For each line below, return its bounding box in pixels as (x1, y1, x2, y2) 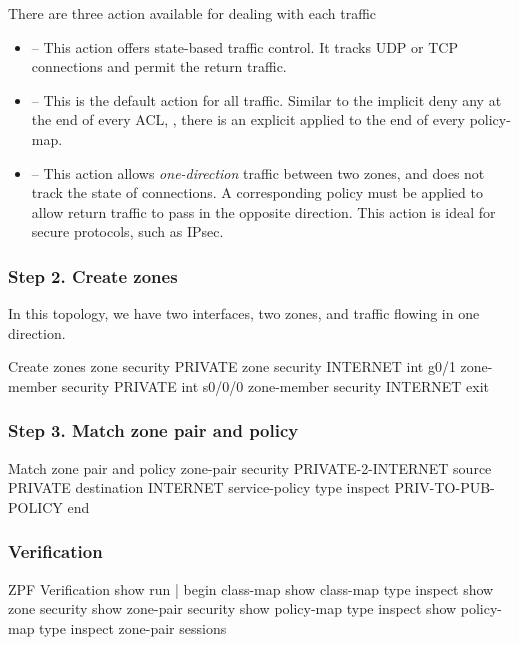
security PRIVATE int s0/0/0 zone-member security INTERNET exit (61, 375, 489, 396)
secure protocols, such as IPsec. (31, 221, 224, 242)
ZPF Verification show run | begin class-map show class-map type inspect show (8, 578, 494, 599)
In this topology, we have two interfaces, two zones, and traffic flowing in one (8, 303, 480, 324)
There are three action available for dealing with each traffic (8, 3, 377, 23)
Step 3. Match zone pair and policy (8, 418, 299, 443)
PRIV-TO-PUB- (394, 477, 495, 498)
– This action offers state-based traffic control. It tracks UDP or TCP (31, 36, 458, 57)
